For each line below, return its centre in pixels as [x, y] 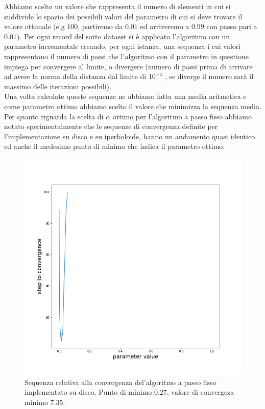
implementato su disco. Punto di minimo [88, 392]
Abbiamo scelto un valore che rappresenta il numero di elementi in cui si [117, 6]
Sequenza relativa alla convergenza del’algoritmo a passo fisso [121, 382]
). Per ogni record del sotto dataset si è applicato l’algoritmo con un [123, 36]
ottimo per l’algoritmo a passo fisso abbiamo [182, 116]
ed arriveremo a [165, 26]
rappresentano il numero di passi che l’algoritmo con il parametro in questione [126, 56]
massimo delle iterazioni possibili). [58, 86]
